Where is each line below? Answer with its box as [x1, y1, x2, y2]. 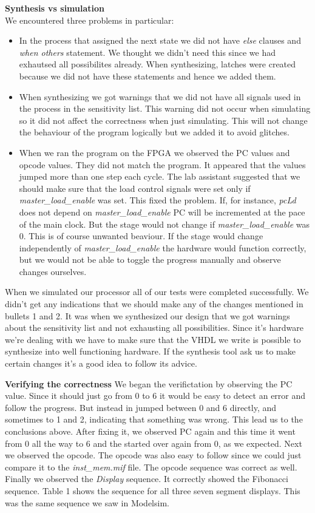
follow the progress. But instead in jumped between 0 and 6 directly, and [5, 401, 277, 413]
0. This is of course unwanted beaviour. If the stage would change [19, 229, 263, 242]
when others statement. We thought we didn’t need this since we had [19, 46, 276, 58]
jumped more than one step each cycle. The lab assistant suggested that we [19, 170, 300, 183]
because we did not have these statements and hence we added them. [19, 69, 276, 82]
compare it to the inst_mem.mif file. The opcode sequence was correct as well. [5, 460, 297, 473]
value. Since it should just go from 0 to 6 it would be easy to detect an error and [5, 389, 306, 402]
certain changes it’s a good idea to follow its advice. [5, 357, 197, 370]
